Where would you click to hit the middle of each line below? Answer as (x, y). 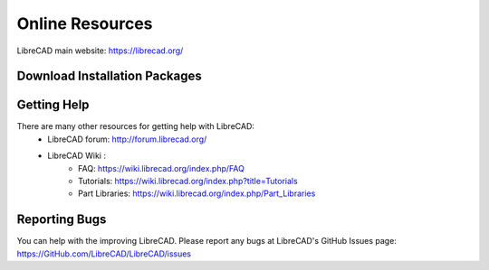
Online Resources (85, 23)
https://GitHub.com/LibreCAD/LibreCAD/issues (104, 254)
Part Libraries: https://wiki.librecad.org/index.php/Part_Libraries (197, 193)
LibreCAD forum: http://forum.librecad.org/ (127, 139)
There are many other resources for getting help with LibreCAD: (136, 126)
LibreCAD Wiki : (77, 156)
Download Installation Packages (110, 76)
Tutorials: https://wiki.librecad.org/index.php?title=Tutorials (188, 182)
